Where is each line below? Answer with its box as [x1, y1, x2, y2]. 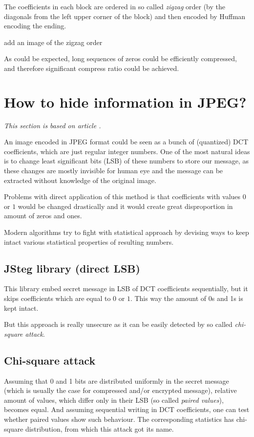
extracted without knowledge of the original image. [4, 175, 156, 185]
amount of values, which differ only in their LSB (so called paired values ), [4, 394, 224, 405]
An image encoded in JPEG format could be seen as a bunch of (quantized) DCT [4, 137, 249, 147]
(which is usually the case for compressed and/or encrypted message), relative [4, 385, 237, 395]
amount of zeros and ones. [4, 210, 82, 221]
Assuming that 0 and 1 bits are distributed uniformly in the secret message [4, 375, 229, 386]
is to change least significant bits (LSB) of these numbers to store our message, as [4, 156, 249, 166]
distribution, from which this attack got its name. [25, 423, 174, 434]
